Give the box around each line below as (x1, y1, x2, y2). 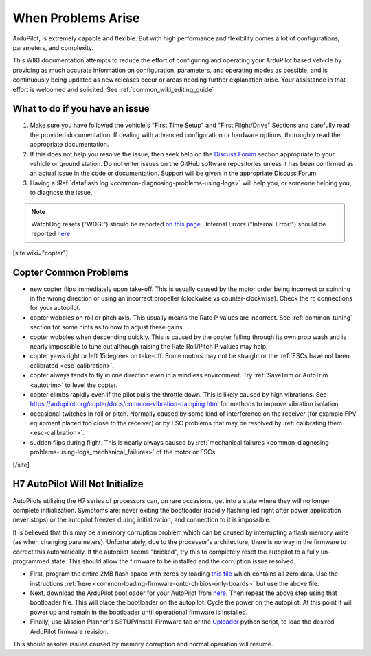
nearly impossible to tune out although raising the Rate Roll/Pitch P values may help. (30, 342, 268, 350)
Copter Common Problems (12, 266, 129, 278)
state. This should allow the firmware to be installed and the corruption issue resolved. (50, 557, 295, 565)
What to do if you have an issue (12, 103, 150, 115)
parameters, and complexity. (12, 43, 94, 51)
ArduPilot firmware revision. (30, 627, 109, 635)
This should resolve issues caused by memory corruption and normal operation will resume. (12, 640, 273, 648)
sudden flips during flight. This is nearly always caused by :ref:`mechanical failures (30, 438, 265, 446)
